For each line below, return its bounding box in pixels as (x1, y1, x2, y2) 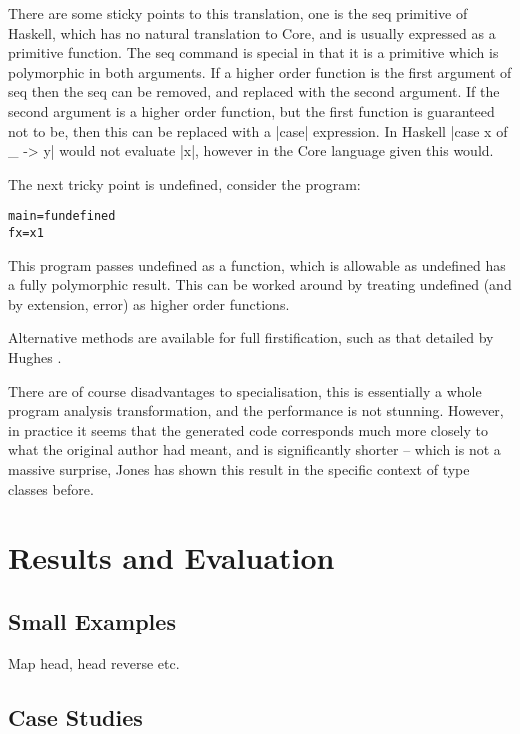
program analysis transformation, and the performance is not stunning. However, (8, 400, 504, 421)
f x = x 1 (8, 226, 44, 240)
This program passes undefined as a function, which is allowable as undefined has (8, 254, 506, 275)
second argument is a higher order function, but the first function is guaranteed (8, 100, 495, 121)
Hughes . (8, 347, 62, 368)
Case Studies (8, 701, 143, 732)
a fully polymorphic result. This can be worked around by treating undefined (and (8, 274, 512, 295)
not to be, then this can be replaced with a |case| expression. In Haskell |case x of (8, 120, 508, 141)
